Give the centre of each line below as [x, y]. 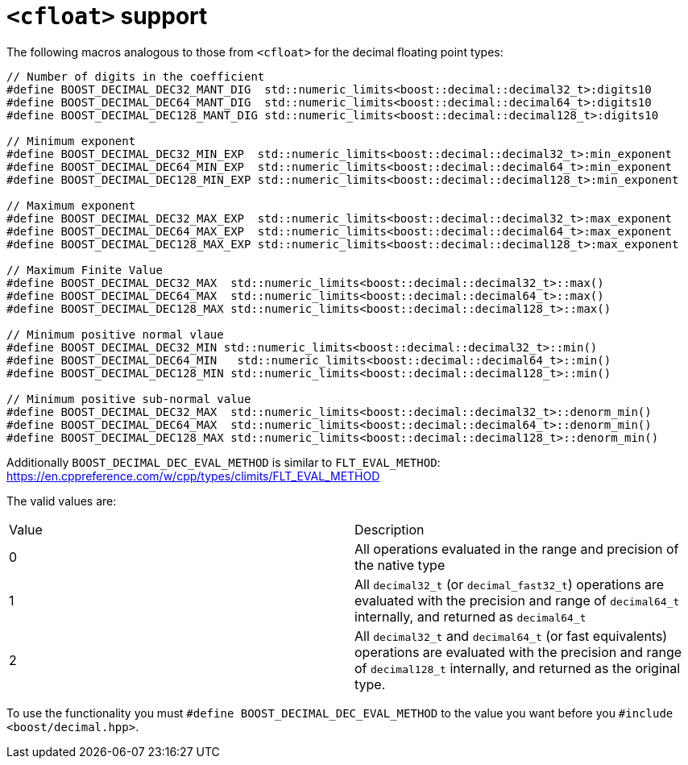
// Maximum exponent [71, 205]
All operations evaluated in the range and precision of [517, 549]
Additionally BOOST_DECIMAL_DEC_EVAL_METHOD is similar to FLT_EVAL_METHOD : [224, 462]
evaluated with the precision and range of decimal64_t [517, 600]
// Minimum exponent [71, 141]
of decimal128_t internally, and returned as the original [518, 668]
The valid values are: [62, 501]
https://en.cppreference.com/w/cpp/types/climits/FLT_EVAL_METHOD [193, 476]
